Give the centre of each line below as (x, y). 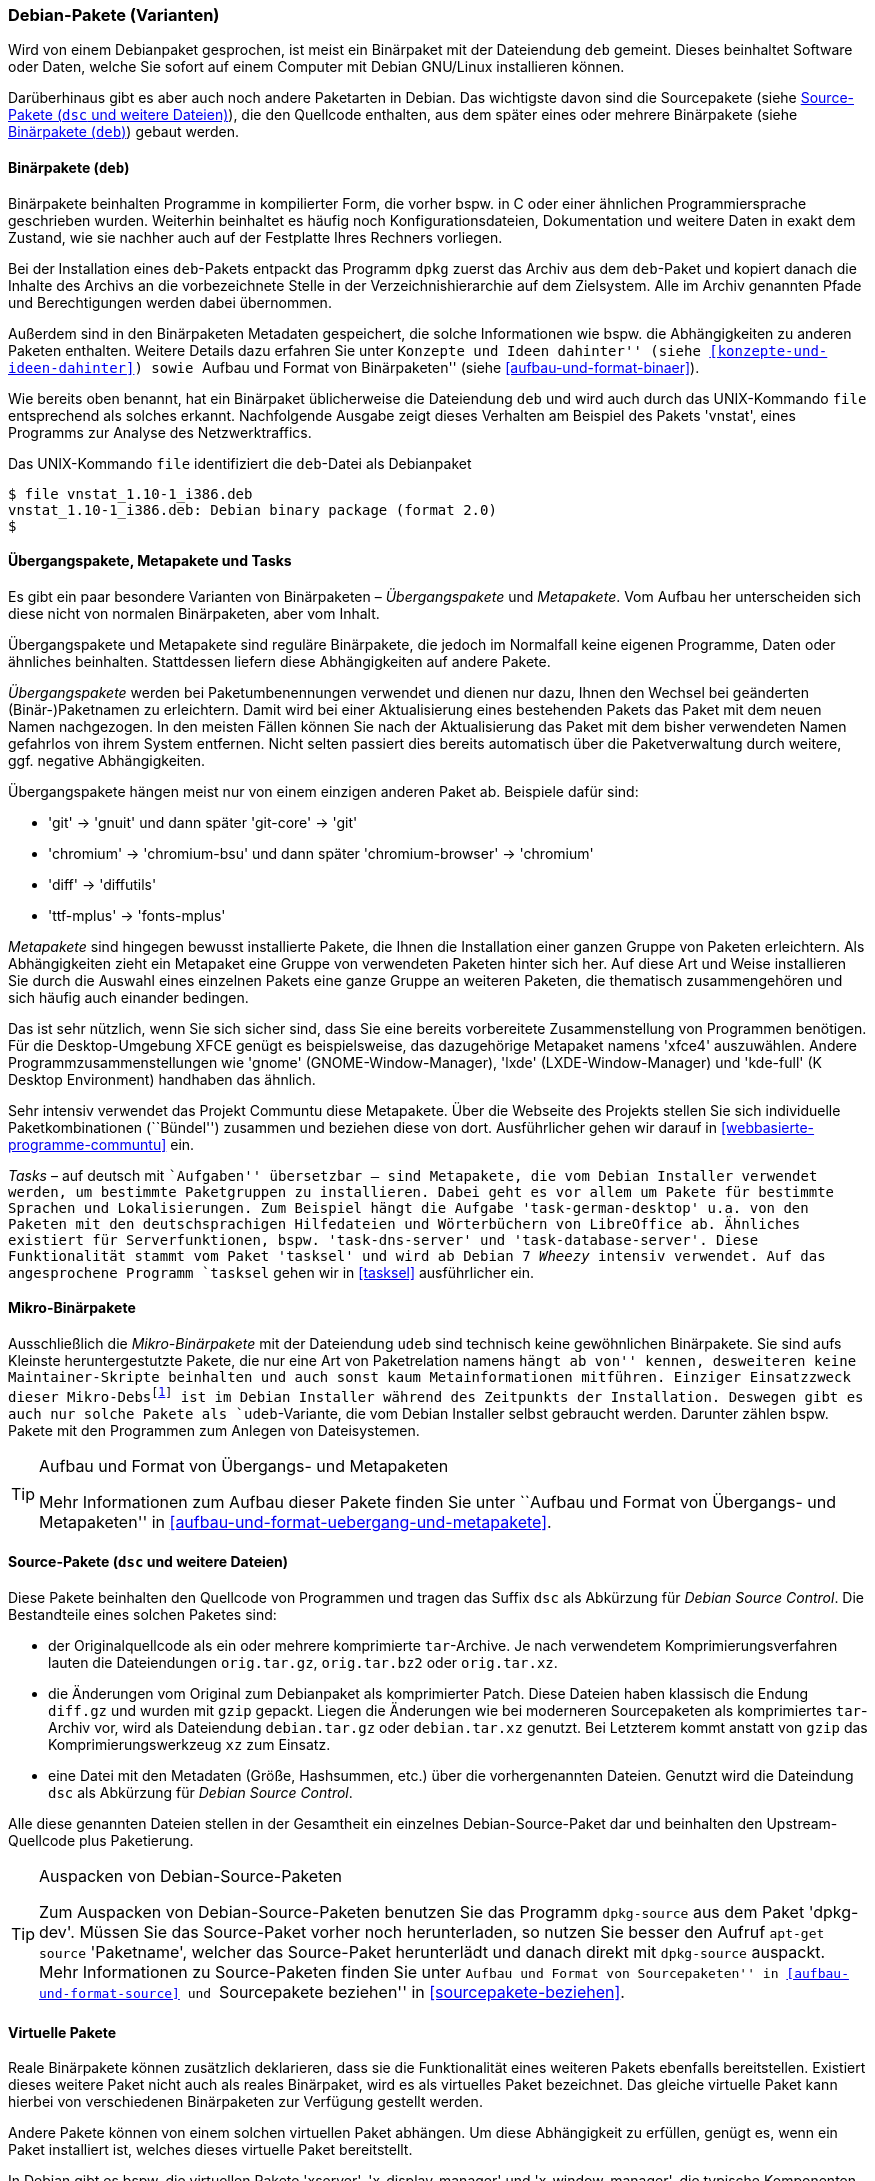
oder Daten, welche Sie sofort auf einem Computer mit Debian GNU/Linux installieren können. (316, 67)
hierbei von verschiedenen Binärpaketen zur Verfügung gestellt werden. (245, 2102)
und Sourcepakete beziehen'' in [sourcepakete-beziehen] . (406, 1991)
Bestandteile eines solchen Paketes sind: (142, 1614)
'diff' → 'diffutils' (102, 884)
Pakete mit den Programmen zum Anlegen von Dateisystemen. (214, 1430)
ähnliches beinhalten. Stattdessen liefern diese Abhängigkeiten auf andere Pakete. (279, 661)
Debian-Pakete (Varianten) (114, 15)
